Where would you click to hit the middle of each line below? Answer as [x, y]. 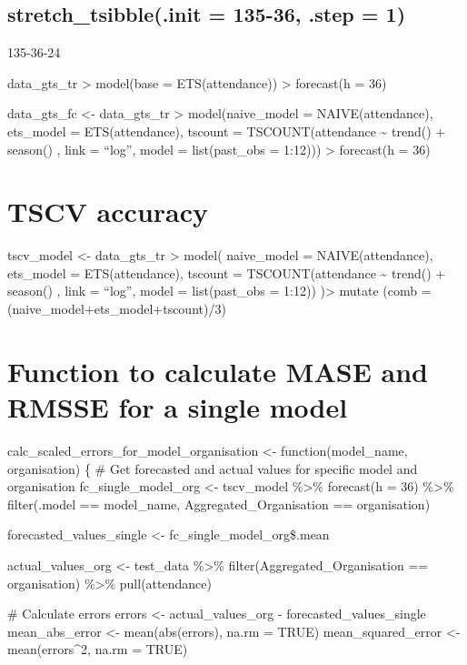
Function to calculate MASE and [218, 371]
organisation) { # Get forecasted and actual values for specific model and [213, 468]
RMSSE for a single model [178, 407]
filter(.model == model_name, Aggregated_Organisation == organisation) [219, 504]
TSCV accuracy [108, 212]
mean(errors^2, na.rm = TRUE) [98, 649]
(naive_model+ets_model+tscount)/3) [117, 309]
